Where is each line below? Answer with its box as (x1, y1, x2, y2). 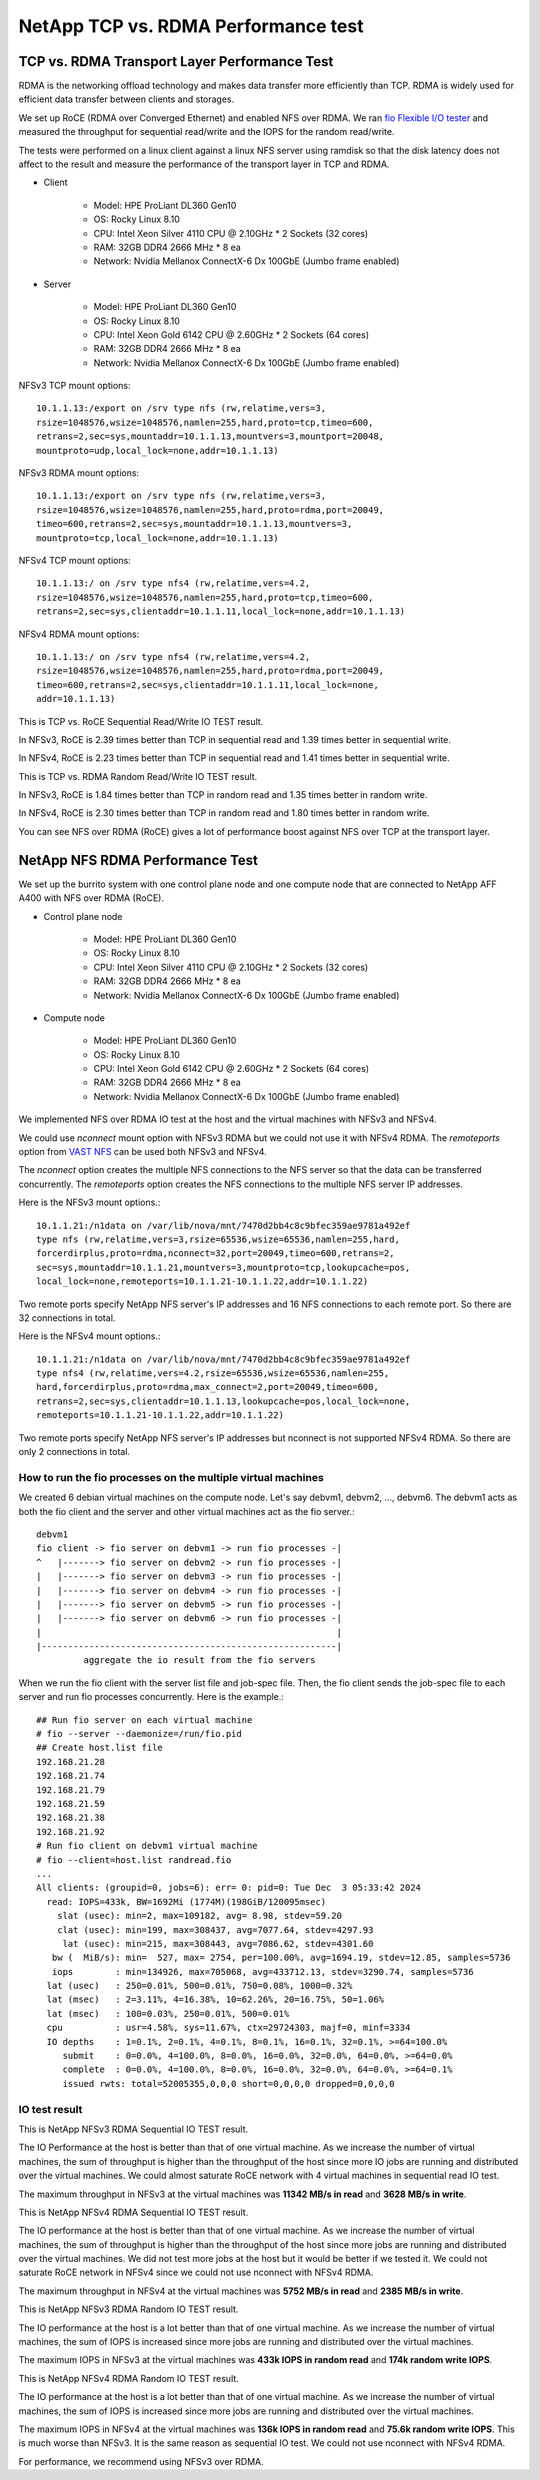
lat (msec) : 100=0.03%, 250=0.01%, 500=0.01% (46, 2008, 290, 2019)
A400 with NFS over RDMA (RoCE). (18, 892, 165, 904)
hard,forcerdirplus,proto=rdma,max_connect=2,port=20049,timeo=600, (36, 1381, 379, 1393)
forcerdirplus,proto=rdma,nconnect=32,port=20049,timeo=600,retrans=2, (36, 1248, 395, 1259)
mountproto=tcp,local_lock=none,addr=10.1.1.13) (36, 532, 279, 544)
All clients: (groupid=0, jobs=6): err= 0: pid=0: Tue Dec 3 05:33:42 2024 (36, 1882, 422, 1894)
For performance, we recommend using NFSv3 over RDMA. (18, 2455, 264, 2467)
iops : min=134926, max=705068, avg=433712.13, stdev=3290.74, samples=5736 (51, 1966, 474, 1977)
